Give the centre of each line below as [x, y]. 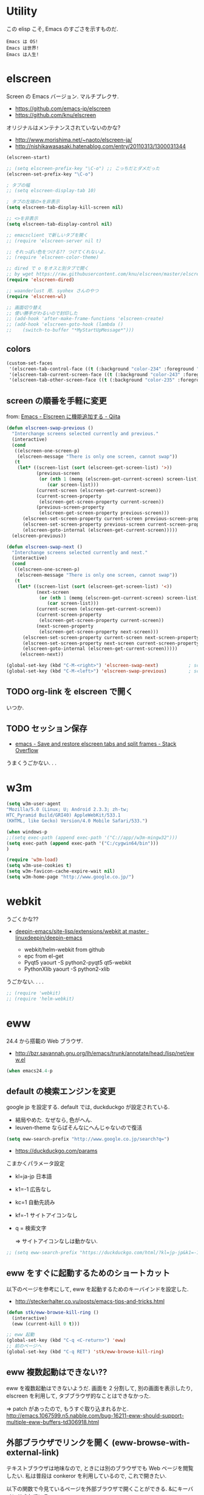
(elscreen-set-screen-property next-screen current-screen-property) [112, 643]
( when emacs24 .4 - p [29, 1071]
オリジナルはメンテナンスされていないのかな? [63, 127]
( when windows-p [27, 832]
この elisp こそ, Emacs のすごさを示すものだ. [62, 29]
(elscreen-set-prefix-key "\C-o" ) [50, 174]
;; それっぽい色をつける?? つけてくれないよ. [56, 252]
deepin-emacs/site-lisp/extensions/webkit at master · [82, 931]
